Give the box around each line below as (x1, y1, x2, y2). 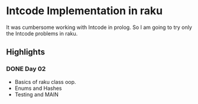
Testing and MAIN (14, 90, 59, 98)
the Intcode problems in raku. (6, 30, 78, 37)
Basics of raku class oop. (14, 78, 76, 85)
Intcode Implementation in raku (6, 4, 163, 18)
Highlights (6, 47, 46, 57)
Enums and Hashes (14, 84, 62, 92)
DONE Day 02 (6, 65, 46, 73)
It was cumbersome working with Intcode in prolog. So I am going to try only (6, 24, 192, 31)
